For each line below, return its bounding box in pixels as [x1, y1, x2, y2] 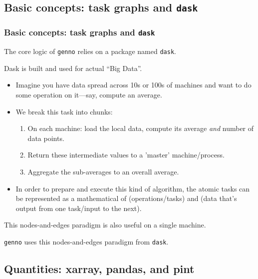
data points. [27, 132, 64, 143]
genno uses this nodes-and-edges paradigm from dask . [4, 236, 169, 246]
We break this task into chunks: [15, 106, 113, 116]
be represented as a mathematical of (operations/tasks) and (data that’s [15, 193, 237, 203]
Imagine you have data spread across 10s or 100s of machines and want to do [15, 79, 252, 90]
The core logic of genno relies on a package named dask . [4, 46, 176, 56]
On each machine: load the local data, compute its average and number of [27, 123, 254, 133]
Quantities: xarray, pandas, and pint [4, 260, 195, 276]
